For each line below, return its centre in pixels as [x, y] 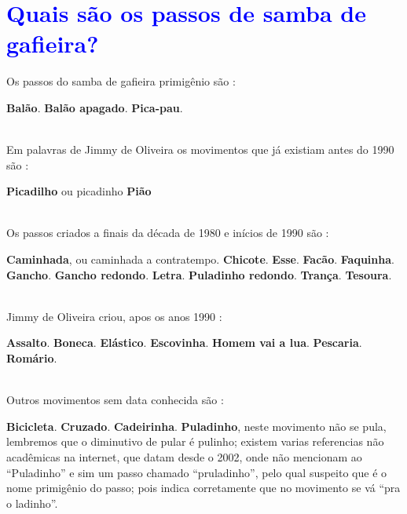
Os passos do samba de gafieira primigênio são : [121, 81]
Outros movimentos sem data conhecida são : [115, 400]
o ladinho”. [32, 503]
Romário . [32, 358]
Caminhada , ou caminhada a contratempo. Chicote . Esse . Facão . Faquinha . [200, 259]
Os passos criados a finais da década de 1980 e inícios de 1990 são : [168, 233]
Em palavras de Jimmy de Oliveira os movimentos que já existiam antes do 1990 [200, 149]
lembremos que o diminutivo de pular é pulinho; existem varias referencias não [195, 441]
